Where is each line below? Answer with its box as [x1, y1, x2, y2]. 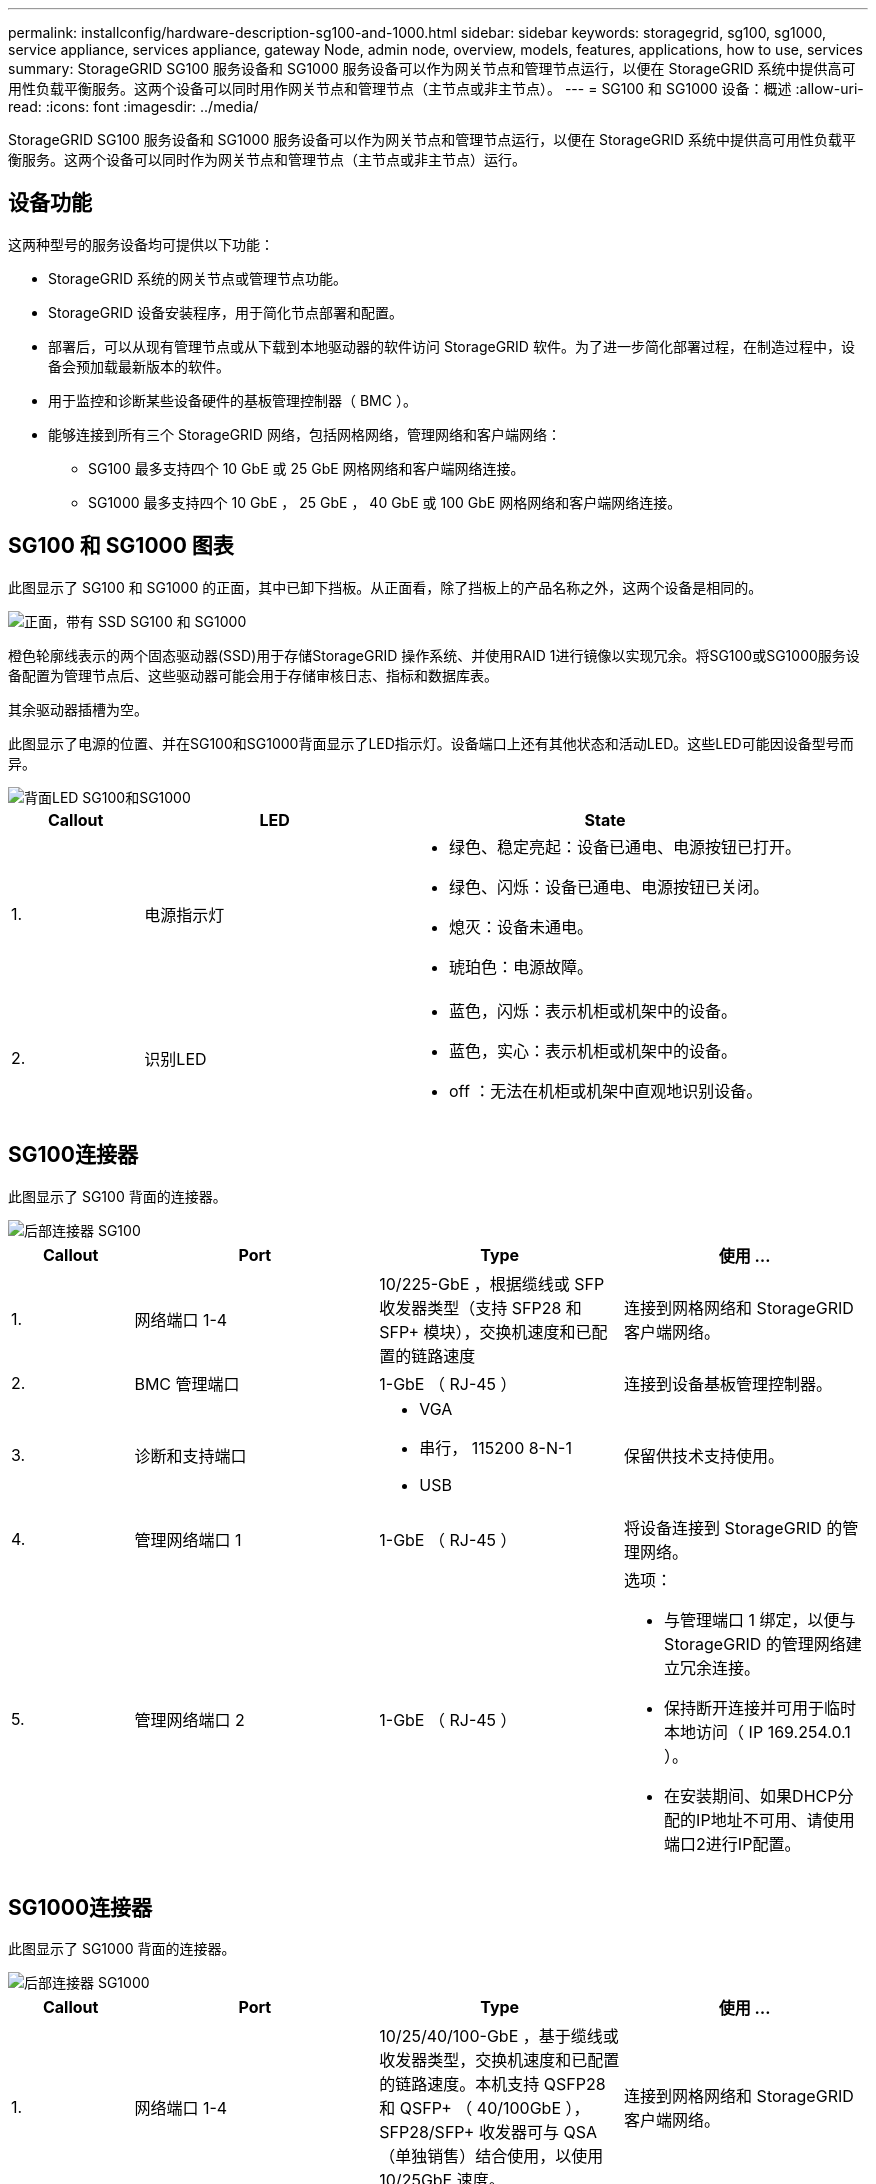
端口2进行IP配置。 [664, 1833, 801, 1854]
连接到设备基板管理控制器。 [624, 1373, 833, 1394]
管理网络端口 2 [134, 1709, 245, 1730]
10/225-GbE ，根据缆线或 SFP [379, 1273, 605, 1294]
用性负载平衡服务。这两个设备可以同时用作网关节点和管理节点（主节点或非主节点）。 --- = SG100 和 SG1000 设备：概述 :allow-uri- [8, 80, 864, 97]
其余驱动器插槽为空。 [8, 700, 148, 718]
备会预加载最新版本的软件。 [48, 357, 230, 375]
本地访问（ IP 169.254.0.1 [664, 1721, 851, 1742]
